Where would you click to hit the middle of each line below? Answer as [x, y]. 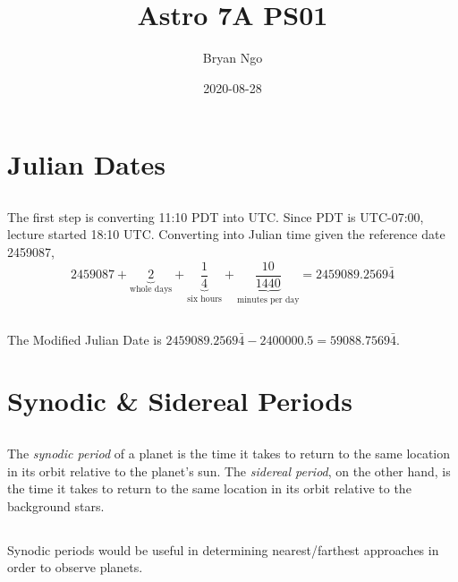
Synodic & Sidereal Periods [180, 401]
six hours [204, 299]
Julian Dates [86, 164]
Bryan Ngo [233, 58]
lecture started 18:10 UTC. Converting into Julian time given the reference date [226, 234]
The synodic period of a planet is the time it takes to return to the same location [229, 453]
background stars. [56, 505]
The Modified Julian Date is [85, 339]
